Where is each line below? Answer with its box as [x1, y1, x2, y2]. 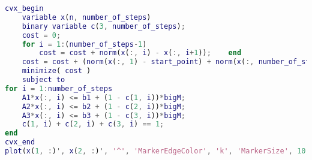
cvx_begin [5, 4, 44, 13]
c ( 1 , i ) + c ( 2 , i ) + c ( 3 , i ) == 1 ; [22, 120, 164, 129]
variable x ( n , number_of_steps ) [22, 13, 151, 22]
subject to [22, 76, 65, 84]
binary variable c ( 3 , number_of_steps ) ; [22, 22, 185, 31]
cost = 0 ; [22, 31, 61, 40]
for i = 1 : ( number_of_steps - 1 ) [22, 40, 147, 49]
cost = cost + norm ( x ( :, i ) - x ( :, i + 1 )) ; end [39, 49, 242, 58]
